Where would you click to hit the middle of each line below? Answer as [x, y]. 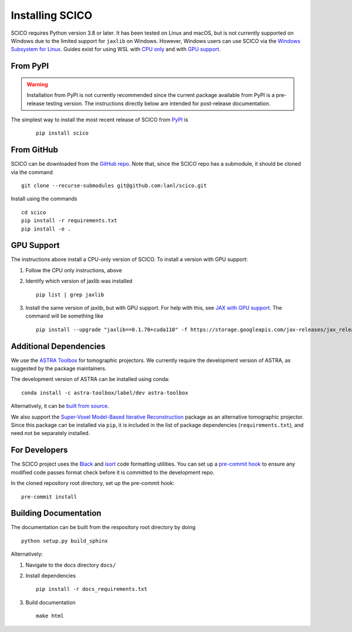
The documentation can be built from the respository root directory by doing [103, 527]
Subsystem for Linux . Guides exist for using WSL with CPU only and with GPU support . [116, 49]
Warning [37, 84]
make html [50, 616]
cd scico [34, 212]
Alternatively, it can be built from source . [60, 406]
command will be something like [65, 316]
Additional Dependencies [58, 346]
